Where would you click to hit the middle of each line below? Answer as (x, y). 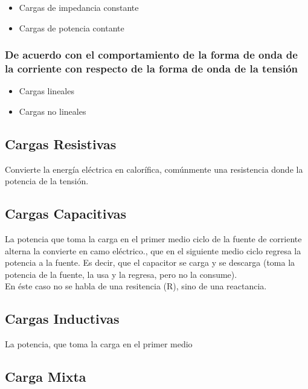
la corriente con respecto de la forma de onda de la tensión (151, 69)
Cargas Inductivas (62, 319)
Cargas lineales (47, 91)
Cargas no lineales (53, 111)
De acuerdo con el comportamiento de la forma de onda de (151, 55)
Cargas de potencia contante (72, 27)
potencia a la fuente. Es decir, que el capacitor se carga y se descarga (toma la (150, 262)
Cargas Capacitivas (66, 214)
